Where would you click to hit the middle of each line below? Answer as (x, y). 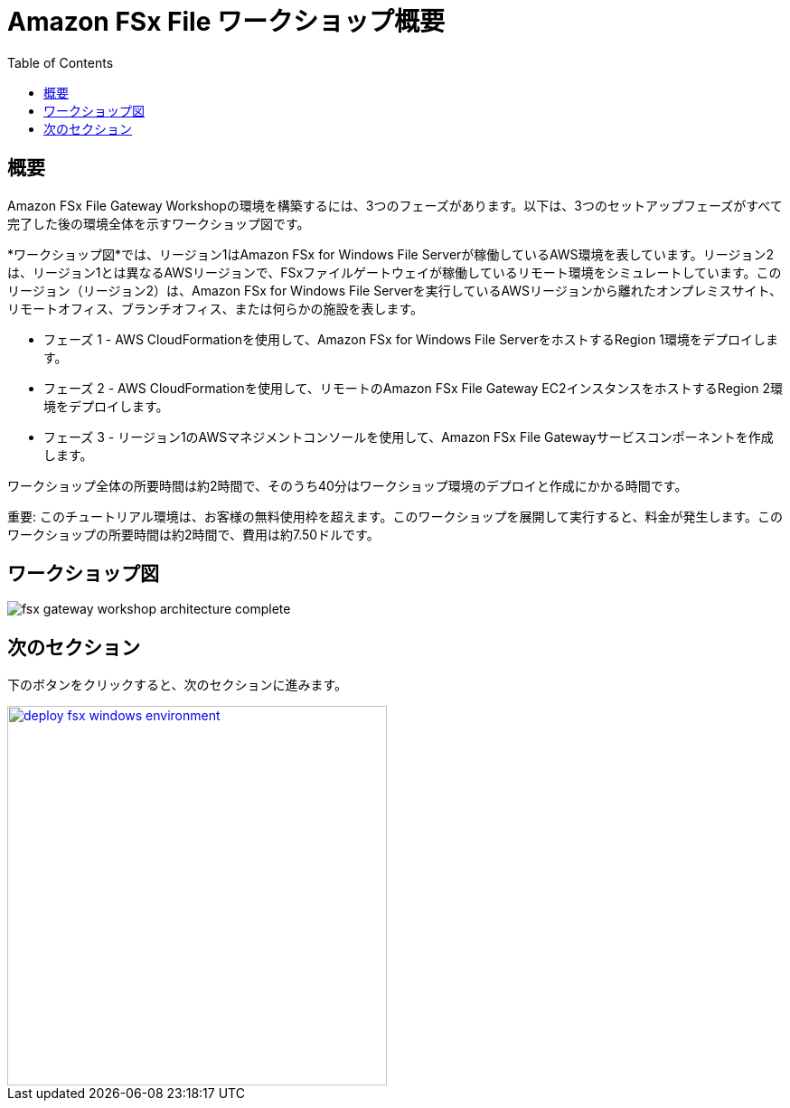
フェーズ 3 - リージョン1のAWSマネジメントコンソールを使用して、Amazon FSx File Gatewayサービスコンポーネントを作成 (409, 437)
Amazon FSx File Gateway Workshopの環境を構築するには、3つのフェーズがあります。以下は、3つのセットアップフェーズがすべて (395, 205)
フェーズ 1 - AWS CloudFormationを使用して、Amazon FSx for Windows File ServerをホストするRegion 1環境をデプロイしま (411, 339)
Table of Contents (61, 62)
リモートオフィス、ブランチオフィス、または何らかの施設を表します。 (216, 308)
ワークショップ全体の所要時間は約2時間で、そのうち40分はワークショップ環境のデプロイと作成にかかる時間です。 (348, 485)
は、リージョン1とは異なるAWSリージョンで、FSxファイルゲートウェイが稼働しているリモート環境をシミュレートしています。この (395, 272)
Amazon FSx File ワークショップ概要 (226, 22)
